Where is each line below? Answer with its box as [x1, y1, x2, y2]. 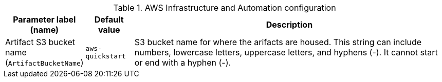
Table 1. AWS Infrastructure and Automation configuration [113, 3, 336, 13]
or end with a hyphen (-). [134, 57, 231, 68]
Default [94, 14, 124, 25]
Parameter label [13, 14, 76, 25]
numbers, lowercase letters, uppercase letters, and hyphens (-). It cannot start [134, 47, 438, 57]
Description [266, 19, 313, 30]
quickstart [85, 52, 126, 60]
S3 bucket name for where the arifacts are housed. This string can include [134, 37, 422, 47]
